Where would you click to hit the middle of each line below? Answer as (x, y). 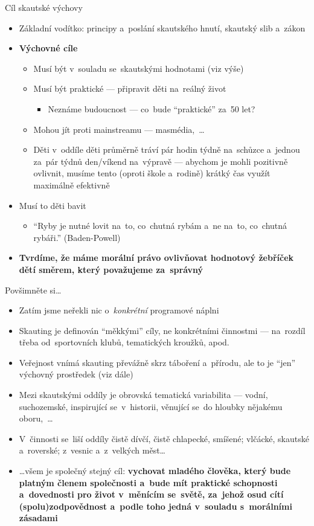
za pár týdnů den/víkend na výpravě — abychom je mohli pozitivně (161, 161)
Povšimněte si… (33, 290)
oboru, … (36, 418)
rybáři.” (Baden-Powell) (77, 237)
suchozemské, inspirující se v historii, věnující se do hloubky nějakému (151, 406)
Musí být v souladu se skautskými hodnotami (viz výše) (139, 68)
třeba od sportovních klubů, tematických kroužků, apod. (124, 342)
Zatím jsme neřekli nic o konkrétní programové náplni (119, 310)
